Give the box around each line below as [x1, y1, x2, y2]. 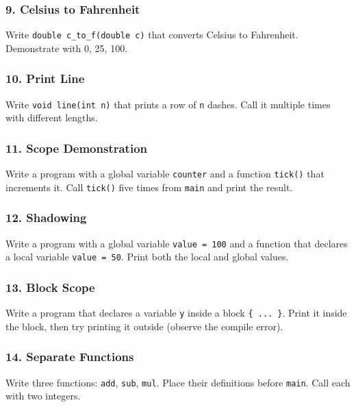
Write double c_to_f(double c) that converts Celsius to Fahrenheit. [5, 27, 298, 42]
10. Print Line [5, 70, 85, 87]
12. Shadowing [5, 209, 87, 226]
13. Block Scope [5, 278, 95, 295]
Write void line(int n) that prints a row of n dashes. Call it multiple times [5, 97, 331, 111]
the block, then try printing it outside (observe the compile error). [5, 319, 283, 333]
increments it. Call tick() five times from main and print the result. [5, 180, 293, 194]
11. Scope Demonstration [5, 139, 147, 156]
